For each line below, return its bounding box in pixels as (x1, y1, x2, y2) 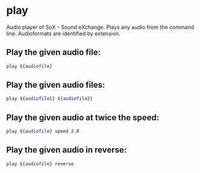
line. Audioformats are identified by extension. (6, 29, 120, 37)
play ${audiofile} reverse (6, 160, 74, 167)
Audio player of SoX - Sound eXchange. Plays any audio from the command (6, 23, 195, 31)
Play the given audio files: (6, 80, 105, 90)
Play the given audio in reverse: (6, 145, 127, 155)
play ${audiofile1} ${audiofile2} (6, 96, 93, 102)
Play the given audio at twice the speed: (6, 112, 160, 123)
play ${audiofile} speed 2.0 (6, 129, 80, 135)
